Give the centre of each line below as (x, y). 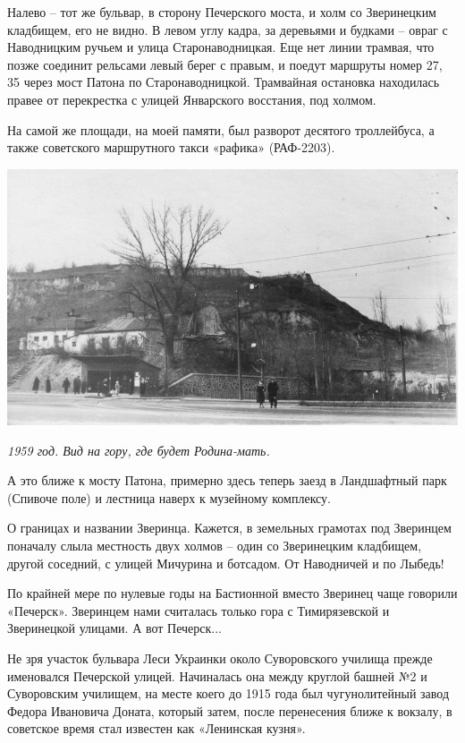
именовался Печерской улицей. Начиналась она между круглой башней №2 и (217, 675)
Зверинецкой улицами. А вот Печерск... (114, 628)
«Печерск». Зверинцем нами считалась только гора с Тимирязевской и (199, 610)
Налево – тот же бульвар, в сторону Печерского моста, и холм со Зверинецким (222, 12)
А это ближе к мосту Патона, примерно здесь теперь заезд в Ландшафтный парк (227, 480)
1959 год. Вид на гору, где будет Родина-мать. (139, 450)
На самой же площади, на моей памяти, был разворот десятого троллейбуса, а (221, 129)
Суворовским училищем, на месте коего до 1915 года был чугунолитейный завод (228, 693)
